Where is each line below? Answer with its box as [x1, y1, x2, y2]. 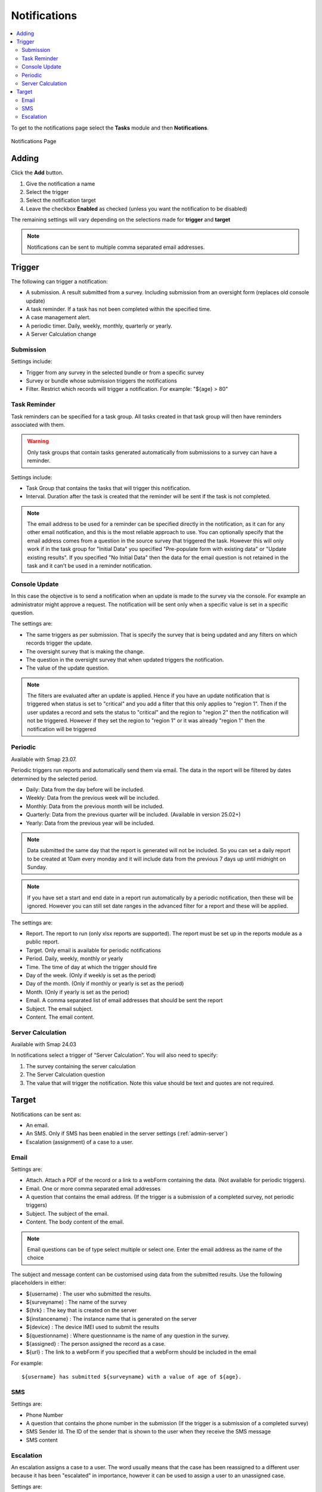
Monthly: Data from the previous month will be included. [26, 803, 164, 810]
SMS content [26, 1436, 58, 1444]
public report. [26, 938, 60, 945]
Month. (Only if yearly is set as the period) [26, 988, 130, 995]
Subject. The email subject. [26, 1005, 93, 1012]
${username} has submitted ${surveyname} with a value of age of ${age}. [21, 1373, 242, 1380]
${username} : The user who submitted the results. [26, 1290, 151, 1297]
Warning [27, 437, 49, 445]
